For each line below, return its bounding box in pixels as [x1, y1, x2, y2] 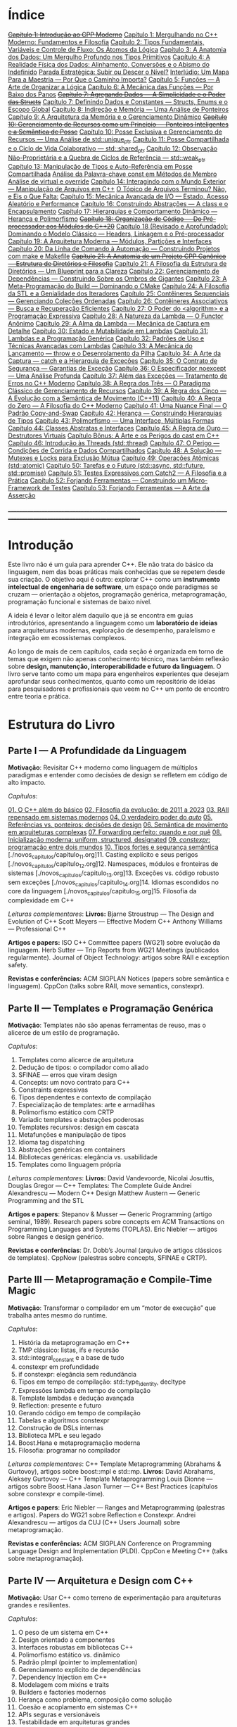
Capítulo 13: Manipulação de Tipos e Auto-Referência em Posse [8, 162, 193, 171]
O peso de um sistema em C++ [18, 1629, 108, 1637]
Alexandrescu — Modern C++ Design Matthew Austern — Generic [8, 1189, 200, 1197]
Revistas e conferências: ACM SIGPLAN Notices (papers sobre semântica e [8, 974, 229, 983]
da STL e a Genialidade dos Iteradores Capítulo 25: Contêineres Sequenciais [8, 289, 230, 298]
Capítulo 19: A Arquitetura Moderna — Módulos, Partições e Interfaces [8, 237, 212, 246]
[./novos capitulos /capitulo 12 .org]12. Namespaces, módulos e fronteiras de [8, 860, 219, 869]
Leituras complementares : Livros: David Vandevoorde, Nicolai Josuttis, [8, 1174, 214, 1183]
